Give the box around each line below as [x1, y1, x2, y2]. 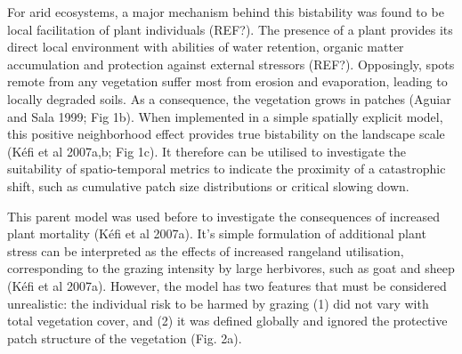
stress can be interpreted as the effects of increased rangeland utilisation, [7, 241, 404, 260]
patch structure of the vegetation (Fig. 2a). [7, 328, 242, 347]
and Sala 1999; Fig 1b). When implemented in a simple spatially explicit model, [7, 107, 443, 125]
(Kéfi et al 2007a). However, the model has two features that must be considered [7, 276, 447, 294]
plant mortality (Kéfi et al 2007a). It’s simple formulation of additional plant [7, 224, 426, 243]
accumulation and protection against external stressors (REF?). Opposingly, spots [7, 54, 455, 73]
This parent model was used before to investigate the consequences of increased [7, 206, 440, 225]
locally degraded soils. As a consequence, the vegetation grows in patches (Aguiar [7, 89, 451, 108]
